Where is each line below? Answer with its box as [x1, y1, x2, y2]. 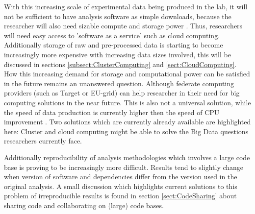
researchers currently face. [4, 136, 82, 146]
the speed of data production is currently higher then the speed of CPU [4, 107, 220, 117]
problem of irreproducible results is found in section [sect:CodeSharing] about [4, 190, 237, 201]
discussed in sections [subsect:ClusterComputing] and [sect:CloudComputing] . [4, 59, 237, 69]
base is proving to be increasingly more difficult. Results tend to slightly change [4, 162, 244, 172]
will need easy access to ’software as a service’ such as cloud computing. [4, 30, 220, 40]
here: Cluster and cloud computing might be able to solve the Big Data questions [4, 126, 249, 136]
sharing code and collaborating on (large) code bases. [4, 200, 164, 210]
